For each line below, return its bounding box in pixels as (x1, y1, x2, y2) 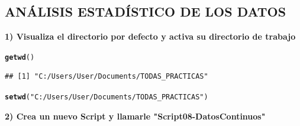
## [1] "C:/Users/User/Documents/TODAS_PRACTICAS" (5, 72, 208, 81)
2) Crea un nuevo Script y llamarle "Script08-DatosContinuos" (5, 109, 266, 122)
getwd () (5, 53, 35, 62)
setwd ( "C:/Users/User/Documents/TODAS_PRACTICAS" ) (5, 93, 208, 102)
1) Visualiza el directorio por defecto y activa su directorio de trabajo (5, 30, 296, 43)
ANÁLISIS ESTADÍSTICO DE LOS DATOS (5, 2, 286, 21)
